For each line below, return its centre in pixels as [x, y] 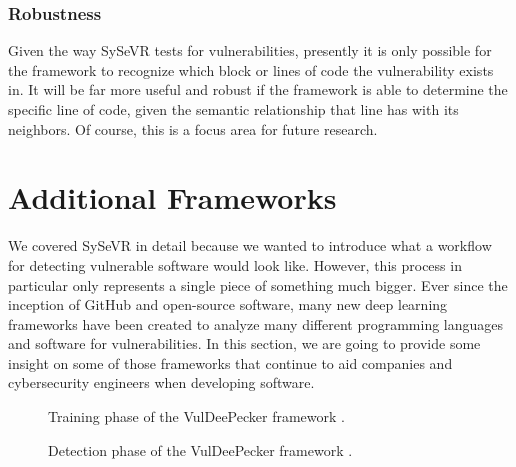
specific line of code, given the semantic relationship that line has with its [233, 109]
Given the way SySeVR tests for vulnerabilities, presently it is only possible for [250, 50]
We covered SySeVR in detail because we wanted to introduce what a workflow [250, 245]
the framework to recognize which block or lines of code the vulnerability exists [251, 69]
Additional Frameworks [172, 197]
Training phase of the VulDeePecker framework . [196, 416]
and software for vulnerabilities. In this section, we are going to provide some [244, 343]
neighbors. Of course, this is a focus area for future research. [193, 128]
